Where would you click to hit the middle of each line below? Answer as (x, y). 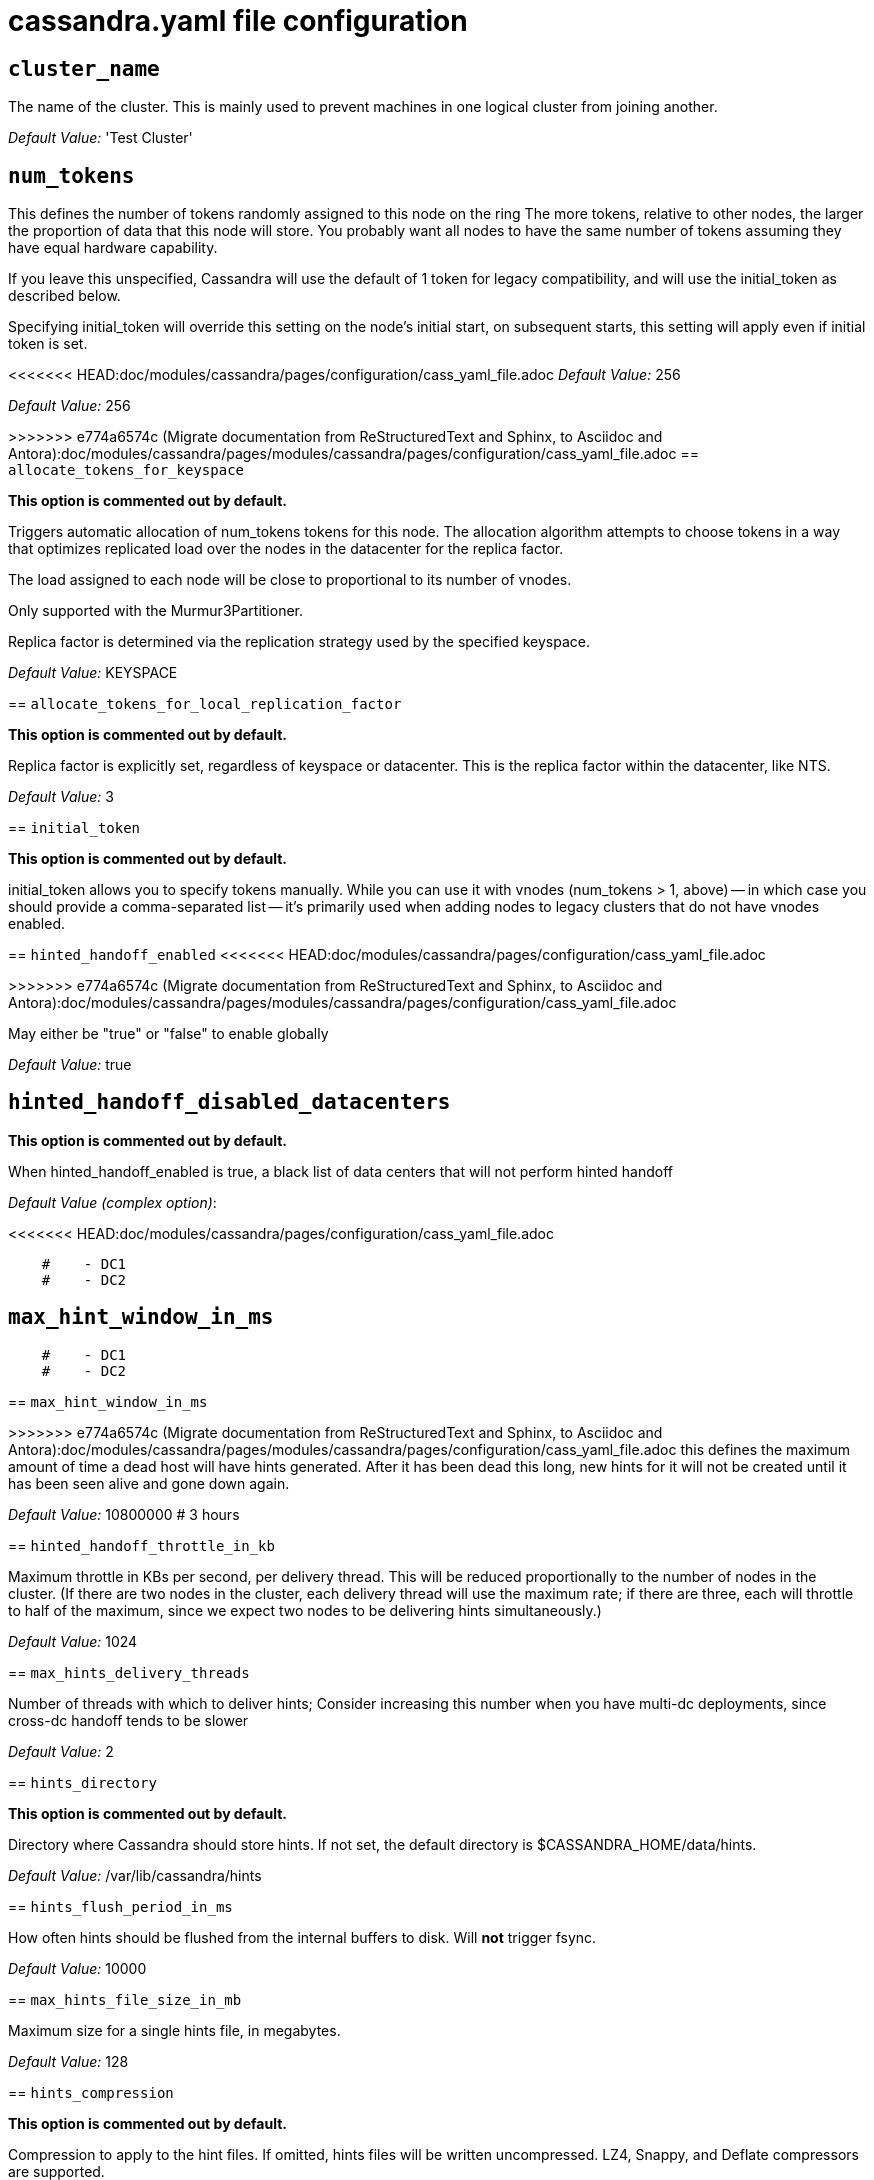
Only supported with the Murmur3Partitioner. (156, 611)
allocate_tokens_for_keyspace (126, 470)
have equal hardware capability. (113, 248)
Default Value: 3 (61, 797)
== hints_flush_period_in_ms (120, 1906)
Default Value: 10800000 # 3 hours (124, 1514)
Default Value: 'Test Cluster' (100, 138)
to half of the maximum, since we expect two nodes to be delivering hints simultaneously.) (305, 1610)
